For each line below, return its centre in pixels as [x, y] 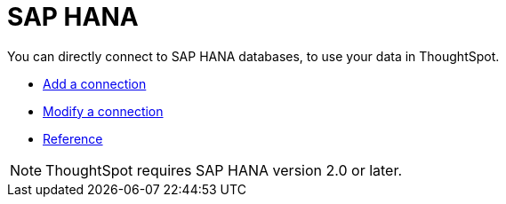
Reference [73, 138]
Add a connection [95, 83]
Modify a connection [103, 111]
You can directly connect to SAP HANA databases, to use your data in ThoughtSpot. [253, 56]
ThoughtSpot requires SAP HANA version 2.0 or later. [224, 170]
